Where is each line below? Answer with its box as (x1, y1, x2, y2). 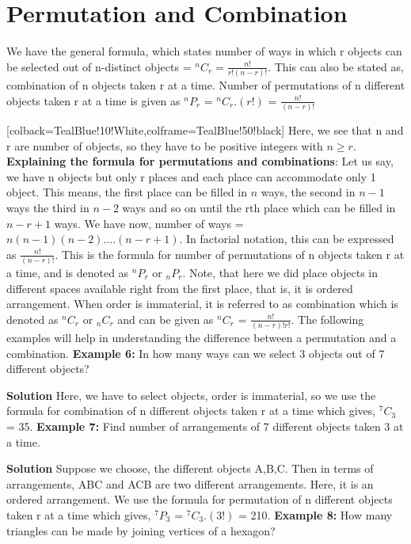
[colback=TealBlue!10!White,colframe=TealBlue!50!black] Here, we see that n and (6, 121, 404, 138)
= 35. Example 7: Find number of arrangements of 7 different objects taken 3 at (6, 418, 404, 435)
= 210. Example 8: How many (238, 507, 393, 523)
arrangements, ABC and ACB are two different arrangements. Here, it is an (6, 475, 374, 492)
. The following (291, 310, 364, 327)
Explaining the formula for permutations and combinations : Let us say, (6, 153, 394, 169)
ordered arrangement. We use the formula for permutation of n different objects (6, 491, 393, 508)
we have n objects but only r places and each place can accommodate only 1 (6, 168, 376, 185)
